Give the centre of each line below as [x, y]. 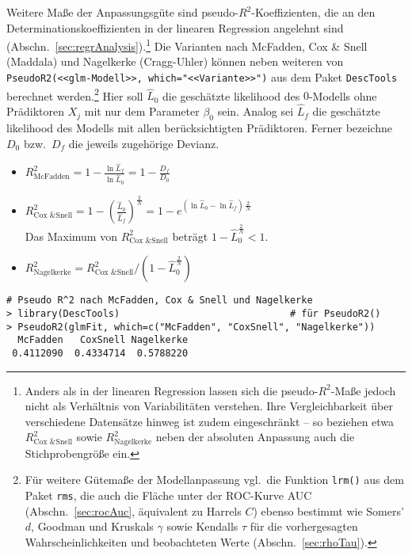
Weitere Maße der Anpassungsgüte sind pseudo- [122, 12]
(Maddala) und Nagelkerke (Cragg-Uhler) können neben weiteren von [175, 61]
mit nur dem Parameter [142, 111]
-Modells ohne [343, 95]
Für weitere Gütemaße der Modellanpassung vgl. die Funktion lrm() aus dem [214, 480]
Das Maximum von [71, 236]
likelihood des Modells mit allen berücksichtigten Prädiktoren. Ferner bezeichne [199, 127]
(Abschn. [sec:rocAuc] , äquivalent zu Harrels [133, 510]
